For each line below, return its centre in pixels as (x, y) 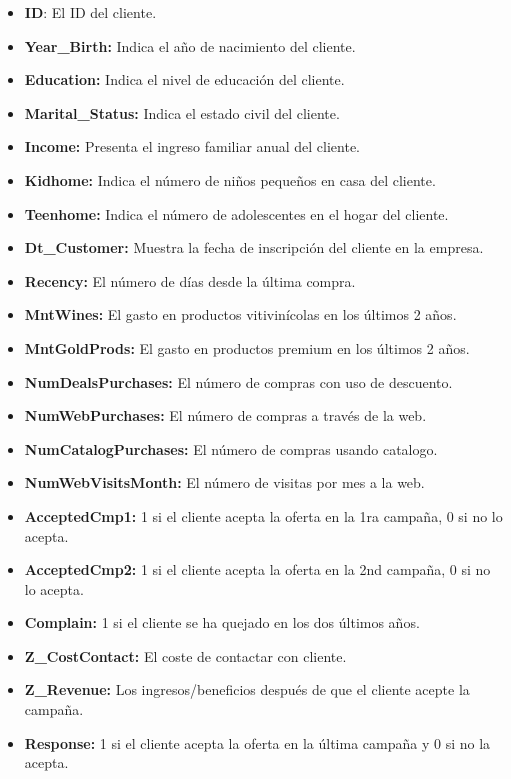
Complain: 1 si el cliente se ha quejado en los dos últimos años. (222, 622)
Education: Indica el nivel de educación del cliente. (184, 79)
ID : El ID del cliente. (90, 12)
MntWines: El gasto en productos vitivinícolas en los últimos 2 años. (240, 314)
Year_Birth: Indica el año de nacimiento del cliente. (190, 45)
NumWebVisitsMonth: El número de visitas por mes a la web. (224, 482)
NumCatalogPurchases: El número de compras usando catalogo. (231, 448)
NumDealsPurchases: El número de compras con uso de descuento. (238, 381)
